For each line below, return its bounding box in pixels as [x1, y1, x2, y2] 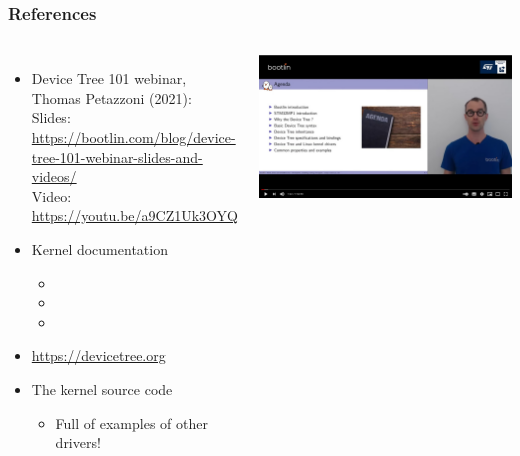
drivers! [55, 432, 101, 453]
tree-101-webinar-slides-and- [31, 146, 203, 167]
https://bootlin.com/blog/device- [31, 127, 236, 147]
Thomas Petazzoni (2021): [31, 87, 192, 108]
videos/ [31, 166, 77, 187]
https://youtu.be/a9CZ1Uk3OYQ [31, 205, 239, 226]
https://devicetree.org [31, 345, 166, 366]
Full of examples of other [55, 412, 208, 433]
